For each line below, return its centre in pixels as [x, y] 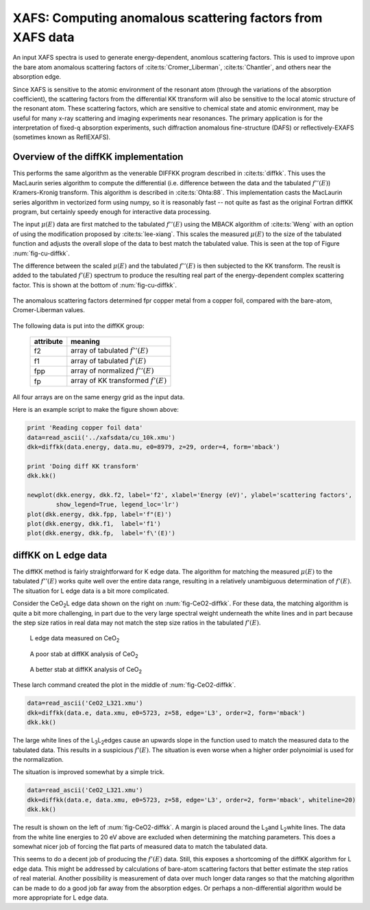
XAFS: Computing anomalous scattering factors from [168, 18]
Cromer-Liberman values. [49, 310]
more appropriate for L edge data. [61, 897]
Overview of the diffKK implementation [98, 157]
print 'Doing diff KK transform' [83, 466]
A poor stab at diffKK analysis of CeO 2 [84, 654]
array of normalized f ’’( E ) [112, 371]
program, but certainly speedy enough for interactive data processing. [112, 211]
